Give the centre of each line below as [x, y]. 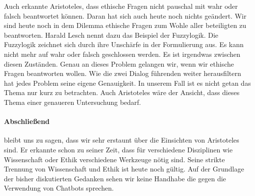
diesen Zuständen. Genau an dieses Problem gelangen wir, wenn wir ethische [119, 63]
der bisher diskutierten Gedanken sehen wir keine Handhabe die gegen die [115, 178]
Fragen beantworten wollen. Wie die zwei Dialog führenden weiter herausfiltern [123, 73]
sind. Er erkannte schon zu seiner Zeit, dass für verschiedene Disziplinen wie [118, 149]
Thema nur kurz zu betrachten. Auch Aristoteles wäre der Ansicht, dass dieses [122, 92]
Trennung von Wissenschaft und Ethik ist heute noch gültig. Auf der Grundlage [124, 169]
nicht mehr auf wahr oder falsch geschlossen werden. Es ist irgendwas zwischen [122, 54]
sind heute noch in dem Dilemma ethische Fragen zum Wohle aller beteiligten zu [125, 25]
